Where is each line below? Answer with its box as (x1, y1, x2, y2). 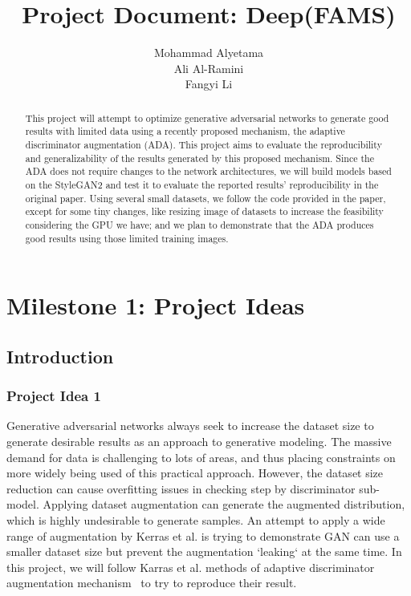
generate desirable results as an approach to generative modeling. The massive (6, 433, 392, 450)
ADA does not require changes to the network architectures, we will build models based (25, 164, 392, 178)
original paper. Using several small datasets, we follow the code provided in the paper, (25, 191, 386, 205)
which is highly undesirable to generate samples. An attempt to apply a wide (6, 512, 385, 529)
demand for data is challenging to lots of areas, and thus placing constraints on (6, 448, 396, 465)
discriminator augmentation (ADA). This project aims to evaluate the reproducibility (25, 138, 382, 152)
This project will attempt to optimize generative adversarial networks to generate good (25, 111, 389, 124)
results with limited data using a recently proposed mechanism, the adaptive (25, 124, 345, 138)
